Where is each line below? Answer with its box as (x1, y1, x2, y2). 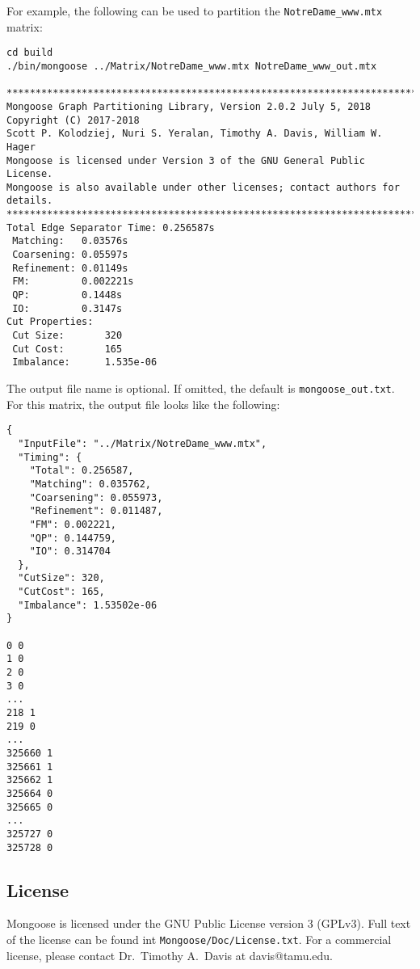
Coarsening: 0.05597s (12, 249, 128, 261)
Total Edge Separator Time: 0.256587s (6, 221, 215, 234)
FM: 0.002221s (12, 276, 134, 288)
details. (6, 195, 53, 207)
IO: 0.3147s (12, 302, 123, 314)
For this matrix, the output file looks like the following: (6, 395, 280, 412)
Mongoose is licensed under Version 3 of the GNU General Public (6, 154, 365, 166)
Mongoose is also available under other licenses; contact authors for (6, 181, 400, 193)
